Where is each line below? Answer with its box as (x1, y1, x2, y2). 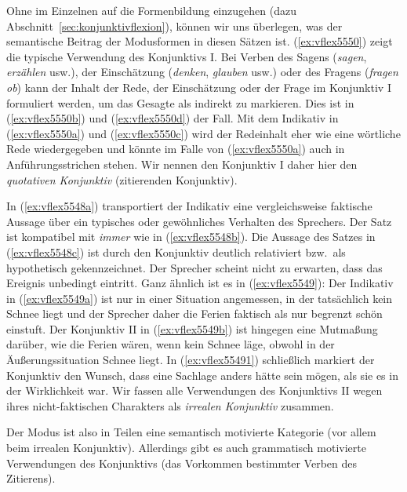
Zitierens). (6, 470, 56, 487)
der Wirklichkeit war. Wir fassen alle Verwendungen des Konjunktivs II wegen (6, 382, 383, 399)
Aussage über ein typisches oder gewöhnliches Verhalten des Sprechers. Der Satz (6, 213, 392, 229)
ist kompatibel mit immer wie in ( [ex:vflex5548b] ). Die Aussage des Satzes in (6, 228, 376, 245)
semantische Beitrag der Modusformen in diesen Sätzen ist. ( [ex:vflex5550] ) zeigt (6, 33, 393, 49)
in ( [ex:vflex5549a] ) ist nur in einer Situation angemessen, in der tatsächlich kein (6, 290, 393, 306)
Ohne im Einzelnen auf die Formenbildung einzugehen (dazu (6, 2, 296, 18)
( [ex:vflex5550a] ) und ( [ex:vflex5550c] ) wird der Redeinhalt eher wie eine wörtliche (6, 125, 401, 141)
